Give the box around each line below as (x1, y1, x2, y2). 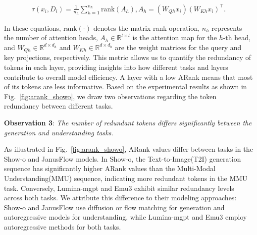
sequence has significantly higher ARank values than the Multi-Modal (4, 163, 216, 174)
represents (211, 22, 242, 33)
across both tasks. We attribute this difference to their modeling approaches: (4, 192, 237, 203)
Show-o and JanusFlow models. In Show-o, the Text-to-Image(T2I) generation (4, 153, 241, 164)
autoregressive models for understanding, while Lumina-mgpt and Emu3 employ (4, 212, 247, 222)
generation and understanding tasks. (4, 127, 113, 137)
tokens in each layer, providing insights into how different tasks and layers (4, 62, 228, 72)
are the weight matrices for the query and (115, 42, 242, 52)
